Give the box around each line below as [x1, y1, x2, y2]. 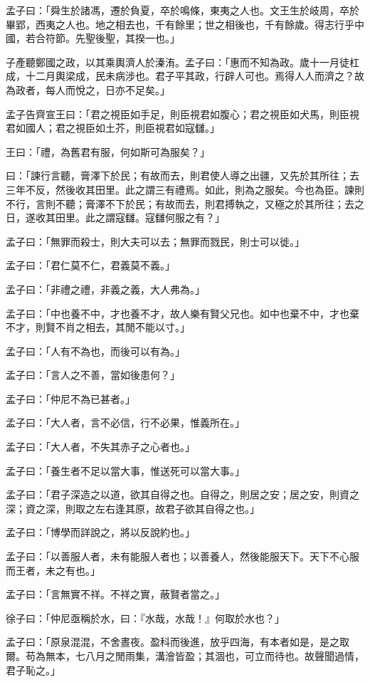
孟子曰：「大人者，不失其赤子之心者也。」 [6, 439, 195, 454]
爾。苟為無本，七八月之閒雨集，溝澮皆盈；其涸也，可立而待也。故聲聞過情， [6, 649, 364, 663]
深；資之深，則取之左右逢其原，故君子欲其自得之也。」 [6, 500, 260, 515]
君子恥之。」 [6, 662, 60, 677]
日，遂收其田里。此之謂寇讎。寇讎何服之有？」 [6, 210, 225, 225]
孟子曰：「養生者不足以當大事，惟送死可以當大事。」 [6, 463, 245, 478]
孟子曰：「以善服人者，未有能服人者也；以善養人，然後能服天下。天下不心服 [6, 549, 359, 564]
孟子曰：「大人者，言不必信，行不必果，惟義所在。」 [6, 415, 245, 430]
